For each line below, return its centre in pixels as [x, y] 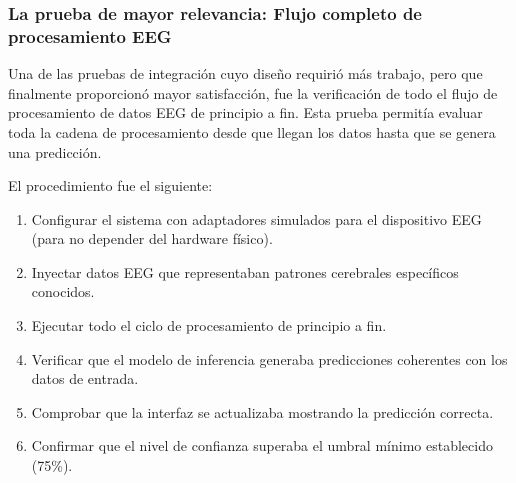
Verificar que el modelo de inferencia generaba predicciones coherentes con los [269, 358]
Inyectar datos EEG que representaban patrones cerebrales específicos [245, 271]
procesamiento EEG [90, 35]
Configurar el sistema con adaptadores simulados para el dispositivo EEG [256, 218]
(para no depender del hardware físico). [152, 238]
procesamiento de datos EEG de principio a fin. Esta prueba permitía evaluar [245, 112]
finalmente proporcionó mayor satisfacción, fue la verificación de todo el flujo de [253, 92]
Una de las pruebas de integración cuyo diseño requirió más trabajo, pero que [245, 73]
